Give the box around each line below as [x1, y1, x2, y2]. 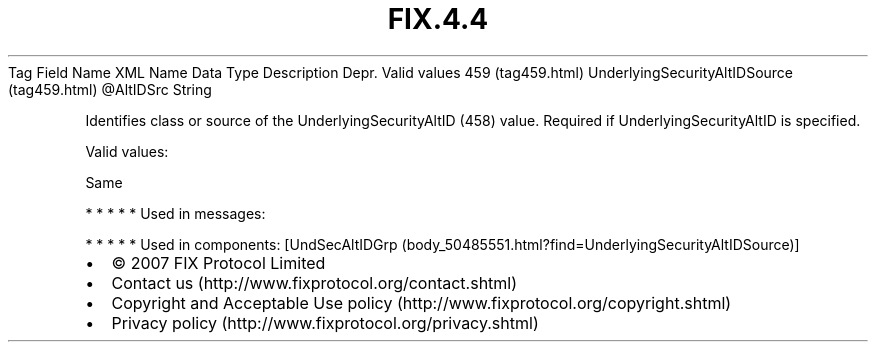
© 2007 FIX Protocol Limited [111, 252, 326, 273]
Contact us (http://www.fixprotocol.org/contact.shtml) [111, 272, 518, 293]
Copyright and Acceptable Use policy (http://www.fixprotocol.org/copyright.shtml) [111, 292, 732, 313]
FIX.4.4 [387, 2, 489, 36]
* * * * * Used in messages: [85, 204, 266, 222]
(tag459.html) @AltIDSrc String [8, 80, 212, 98]
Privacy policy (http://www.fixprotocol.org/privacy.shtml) [111, 312, 539, 333]
